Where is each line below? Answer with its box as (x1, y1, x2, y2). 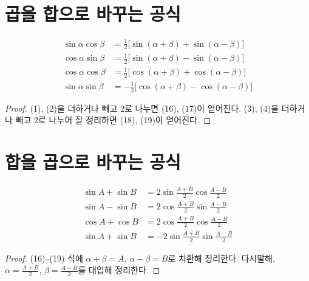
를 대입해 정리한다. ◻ (78, 263, 160, 276)
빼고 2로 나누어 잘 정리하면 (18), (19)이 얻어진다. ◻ (15, 113, 211, 126)
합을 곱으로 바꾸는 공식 (5, 149, 181, 174)
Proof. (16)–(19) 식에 (5, 251, 83, 264)
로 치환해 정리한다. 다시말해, (168, 251, 275, 264)
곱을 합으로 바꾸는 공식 (5, 1, 181, 26)
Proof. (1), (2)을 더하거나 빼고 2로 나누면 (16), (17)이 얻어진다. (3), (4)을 (5, 101, 279, 114)
